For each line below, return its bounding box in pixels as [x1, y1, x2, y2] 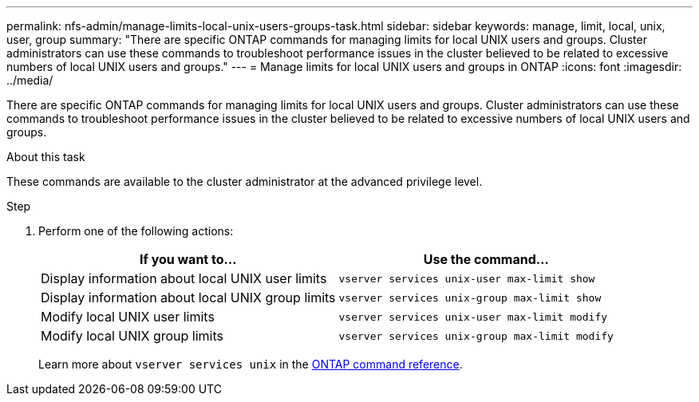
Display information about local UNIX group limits [41, 290, 336, 305]
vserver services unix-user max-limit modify [338, 310, 608, 323]
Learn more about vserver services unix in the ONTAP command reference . [38, 357, 463, 371]
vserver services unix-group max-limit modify [338, 329, 614, 342]
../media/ [6, 73, 53, 87]
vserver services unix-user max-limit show [338, 272, 595, 285]
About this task [6, 150, 85, 164]
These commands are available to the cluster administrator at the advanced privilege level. [6, 175, 483, 188]
